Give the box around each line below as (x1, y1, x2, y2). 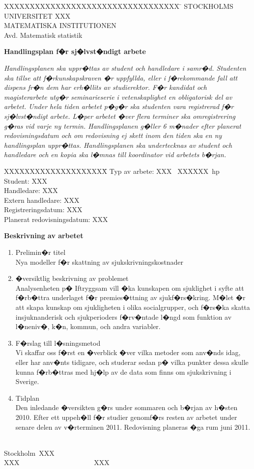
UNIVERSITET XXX (4, 10, 71, 21)
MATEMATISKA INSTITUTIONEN (4, 20, 116, 30)
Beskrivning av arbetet (4, 230, 84, 241)
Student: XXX (4, 175, 47, 186)
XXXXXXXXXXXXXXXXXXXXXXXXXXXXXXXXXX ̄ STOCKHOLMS (4, 1, 233, 11)
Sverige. (15, 376, 39, 386)
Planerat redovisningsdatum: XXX (4, 214, 108, 224)
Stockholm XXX (4, 447, 55, 458)
